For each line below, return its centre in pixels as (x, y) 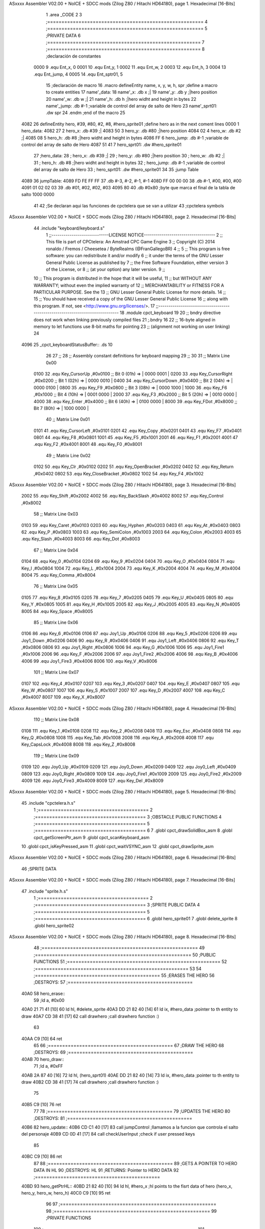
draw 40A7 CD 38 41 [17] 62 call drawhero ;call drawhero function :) (90, 1016)
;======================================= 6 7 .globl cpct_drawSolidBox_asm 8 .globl (133, 830)
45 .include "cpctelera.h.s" (48, 803)
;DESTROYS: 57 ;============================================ (113, 982)
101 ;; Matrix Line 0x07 (56, 672)
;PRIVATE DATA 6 (63, 35)
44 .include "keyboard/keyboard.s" (69, 228)
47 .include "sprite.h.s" (45, 891)
